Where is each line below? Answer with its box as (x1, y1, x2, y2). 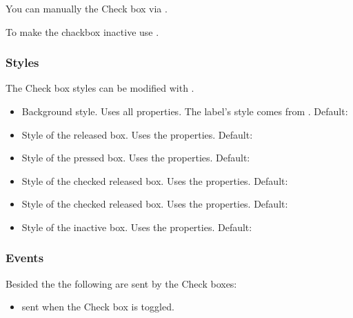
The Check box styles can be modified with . (6, 81, 194, 95)
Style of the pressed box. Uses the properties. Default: (21, 150, 250, 165)
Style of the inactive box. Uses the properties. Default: (21, 219, 252, 234)
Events (6, 249, 44, 266)
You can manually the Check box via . (6, 1, 168, 15)
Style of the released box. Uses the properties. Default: (21, 127, 253, 141)
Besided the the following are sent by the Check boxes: (6, 276, 237, 290)
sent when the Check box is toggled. (21, 299, 174, 314)
